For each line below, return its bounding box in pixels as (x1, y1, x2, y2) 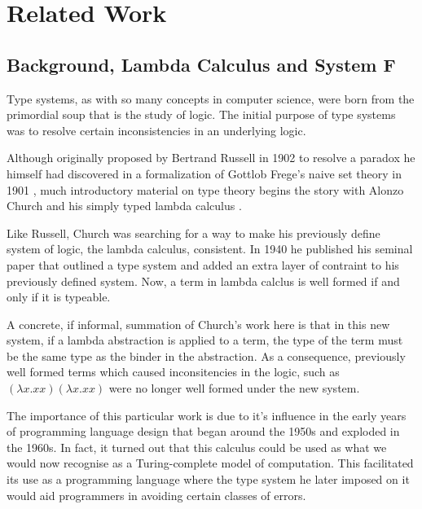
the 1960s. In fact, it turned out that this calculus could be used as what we (7, 438, 387, 455)
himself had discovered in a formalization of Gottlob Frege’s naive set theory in (7, 165, 402, 182)
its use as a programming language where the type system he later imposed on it (7, 471, 410, 488)
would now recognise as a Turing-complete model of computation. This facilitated (7, 454, 414, 472)
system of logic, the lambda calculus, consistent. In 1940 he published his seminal (7, 240, 413, 257)
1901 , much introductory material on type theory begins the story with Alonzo (7, 181, 404, 198)
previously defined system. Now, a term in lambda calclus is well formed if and (7, 272, 400, 289)
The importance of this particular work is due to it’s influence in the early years (7, 406, 407, 423)
